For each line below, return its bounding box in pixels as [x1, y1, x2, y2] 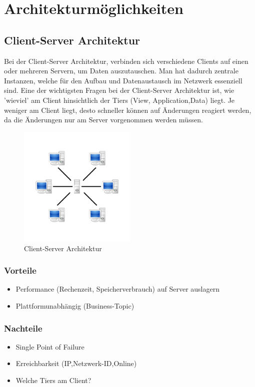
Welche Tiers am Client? [15, 375, 91, 385]
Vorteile [4, 264, 36, 277]
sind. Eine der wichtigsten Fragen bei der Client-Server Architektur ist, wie [4, 85, 234, 95]
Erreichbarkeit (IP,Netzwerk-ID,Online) [15, 358, 137, 369]
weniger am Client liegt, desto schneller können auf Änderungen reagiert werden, [4, 104, 251, 115]
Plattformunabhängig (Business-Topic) [15, 301, 134, 311]
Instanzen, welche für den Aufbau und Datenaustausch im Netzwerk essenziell [4, 75, 242, 85]
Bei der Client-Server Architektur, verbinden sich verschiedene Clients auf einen [4, 55, 248, 66]
